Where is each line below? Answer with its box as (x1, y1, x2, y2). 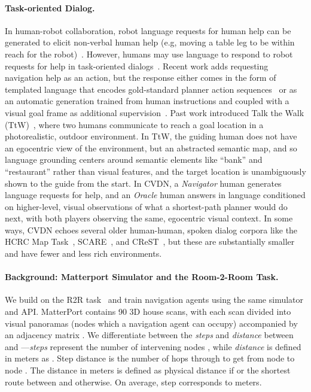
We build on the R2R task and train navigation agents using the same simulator (5, 293, 304, 306)
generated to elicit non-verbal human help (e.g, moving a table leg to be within (5, 36, 295, 48)
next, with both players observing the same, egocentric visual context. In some (5, 212, 293, 224)
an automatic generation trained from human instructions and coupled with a (5, 95, 289, 107)
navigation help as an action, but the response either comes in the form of (5, 71, 276, 84)
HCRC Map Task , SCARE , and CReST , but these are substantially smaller (5, 235, 295, 248)
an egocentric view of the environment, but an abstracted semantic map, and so (5, 141, 297, 154)
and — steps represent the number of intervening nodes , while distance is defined (5, 340, 301, 353)
